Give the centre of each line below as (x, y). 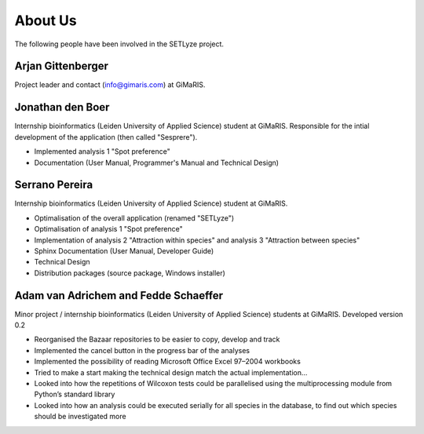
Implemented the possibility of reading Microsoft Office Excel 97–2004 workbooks (168, 362)
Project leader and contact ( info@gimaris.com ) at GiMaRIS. (110, 85)
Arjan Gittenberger (62, 66)
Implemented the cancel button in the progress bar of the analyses (142, 350)
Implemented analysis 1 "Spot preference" (102, 151)
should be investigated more (80, 417)
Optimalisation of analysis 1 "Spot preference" (109, 229)
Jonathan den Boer (62, 107)
